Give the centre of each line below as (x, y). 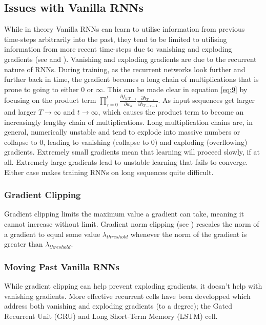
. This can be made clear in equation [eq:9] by (175, 89)
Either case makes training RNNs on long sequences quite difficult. (109, 172)
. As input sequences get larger (207, 100)
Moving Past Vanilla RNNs (62, 266)
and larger (20, 112)
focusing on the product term (50, 100)
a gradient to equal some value (52, 234)
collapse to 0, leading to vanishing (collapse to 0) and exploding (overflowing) (126, 142)
